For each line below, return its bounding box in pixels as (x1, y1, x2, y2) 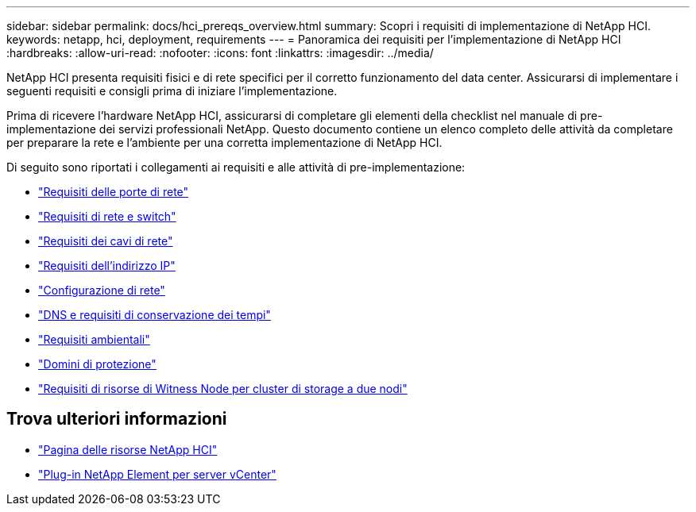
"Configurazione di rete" (38, 283, 165, 297)
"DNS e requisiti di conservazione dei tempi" (38, 308, 271, 321)
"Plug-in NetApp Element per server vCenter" (38, 467, 276, 481)
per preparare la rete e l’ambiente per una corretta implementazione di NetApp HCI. (6, 136, 443, 149)
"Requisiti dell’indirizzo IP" (38, 259, 176, 272)
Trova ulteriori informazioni (6, 409, 227, 429)
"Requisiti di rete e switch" (38, 210, 176, 223)
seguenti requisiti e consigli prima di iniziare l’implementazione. (6, 84, 338, 98)
